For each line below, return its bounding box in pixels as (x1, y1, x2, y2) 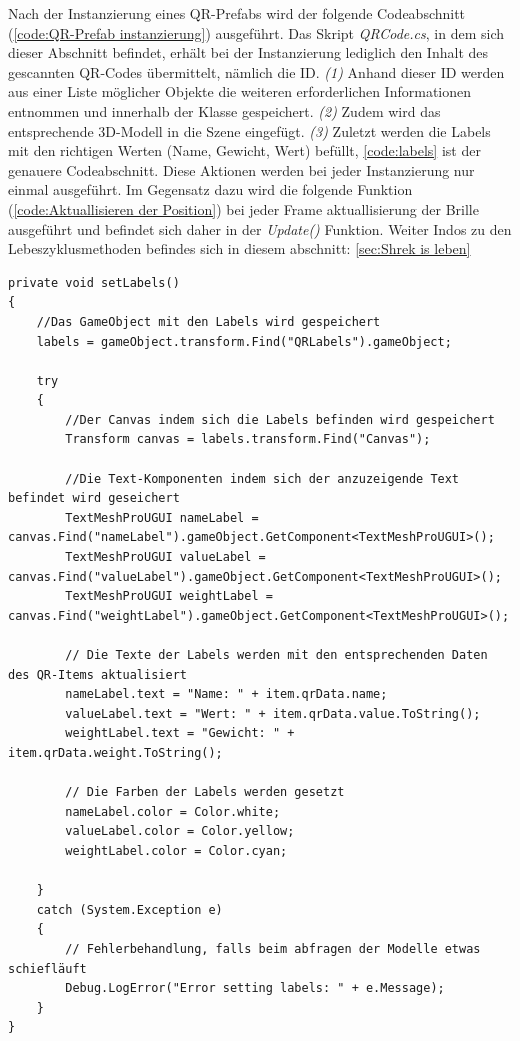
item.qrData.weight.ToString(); (8, 745, 223, 760)
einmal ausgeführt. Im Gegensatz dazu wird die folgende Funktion (8, 179, 413, 200)
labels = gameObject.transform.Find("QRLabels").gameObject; (36, 334, 452, 349)
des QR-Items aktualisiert (8, 667, 187, 682)
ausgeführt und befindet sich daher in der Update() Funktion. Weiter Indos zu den (8, 218, 512, 239)
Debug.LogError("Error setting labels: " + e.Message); (65, 981, 445, 996)
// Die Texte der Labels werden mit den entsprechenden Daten (65, 648, 488, 662)
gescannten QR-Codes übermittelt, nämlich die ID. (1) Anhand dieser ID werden (8, 61, 505, 82)
